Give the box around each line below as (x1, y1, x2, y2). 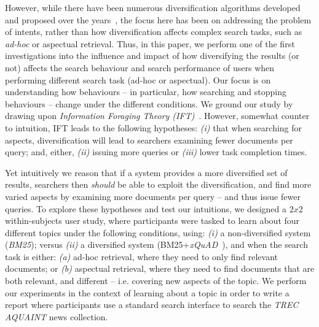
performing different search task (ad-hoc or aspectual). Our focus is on (5, 73, 271, 86)
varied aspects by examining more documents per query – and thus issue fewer (5, 190, 301, 202)
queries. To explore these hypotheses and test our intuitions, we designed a (5, 202, 286, 215)
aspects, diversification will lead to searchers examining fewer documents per (5, 133, 293, 146)
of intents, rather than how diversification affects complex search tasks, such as (5, 25, 302, 38)
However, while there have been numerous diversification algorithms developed (5, 1, 301, 13)
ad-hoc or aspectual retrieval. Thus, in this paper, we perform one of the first (5, 37, 295, 50)
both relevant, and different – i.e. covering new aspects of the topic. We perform (5, 274, 307, 287)
